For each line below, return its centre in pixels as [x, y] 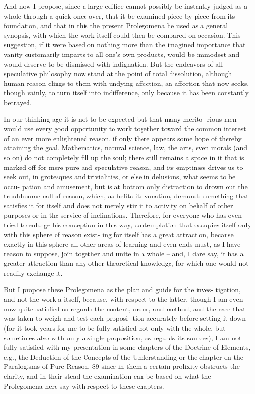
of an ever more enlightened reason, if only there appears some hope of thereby [123, 138]
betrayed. [18, 102]
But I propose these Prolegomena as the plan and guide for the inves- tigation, [122, 289]
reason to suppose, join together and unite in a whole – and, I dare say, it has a [124, 253]
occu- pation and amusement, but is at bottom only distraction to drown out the [126, 186]
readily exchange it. [33, 273]
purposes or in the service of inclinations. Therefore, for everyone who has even [123, 215]
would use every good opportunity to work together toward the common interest [125, 128]
